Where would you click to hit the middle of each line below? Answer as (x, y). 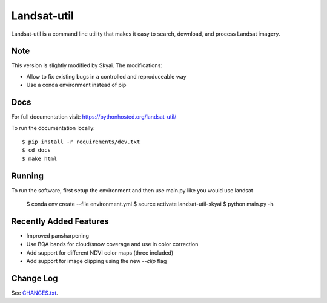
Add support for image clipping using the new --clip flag (97, 261)
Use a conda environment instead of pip (76, 85)
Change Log (35, 278)
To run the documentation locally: (53, 128)
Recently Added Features (60, 221)
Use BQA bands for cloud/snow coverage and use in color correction (112, 244)
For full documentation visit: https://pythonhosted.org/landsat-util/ (94, 117)
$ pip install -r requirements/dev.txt (81, 142)
